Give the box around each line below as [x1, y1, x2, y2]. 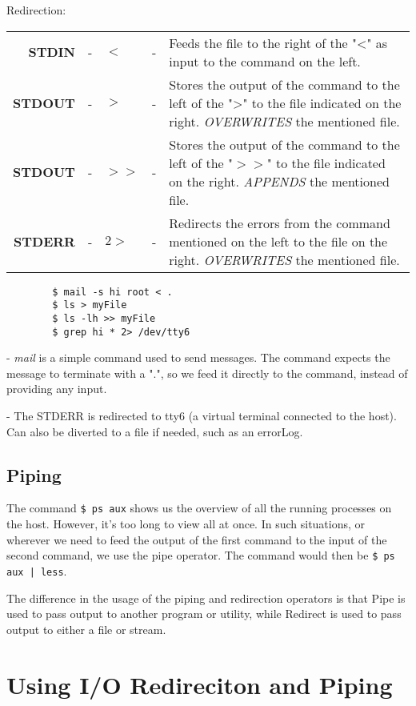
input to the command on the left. [169, 51, 361, 70]
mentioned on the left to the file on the [169, 231, 388, 251]
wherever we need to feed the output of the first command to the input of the [6, 531, 387, 548]
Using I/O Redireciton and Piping [6, 668, 393, 700]
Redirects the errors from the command [169, 213, 390, 232]
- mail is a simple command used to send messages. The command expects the [6, 349, 390, 366]
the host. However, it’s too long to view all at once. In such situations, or [6, 515, 366, 532]
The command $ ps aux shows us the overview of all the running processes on [6, 499, 392, 516]
